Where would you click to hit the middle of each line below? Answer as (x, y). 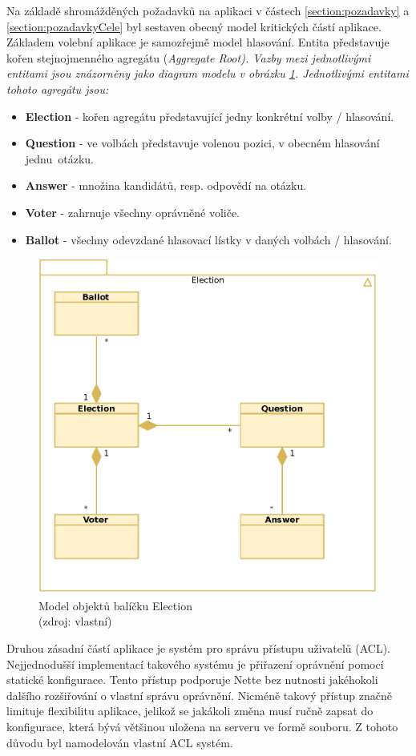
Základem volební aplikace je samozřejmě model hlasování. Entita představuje (198, 42)
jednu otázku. (59, 158)
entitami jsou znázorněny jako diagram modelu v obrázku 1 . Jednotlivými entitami (208, 73)
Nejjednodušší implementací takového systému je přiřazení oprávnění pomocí (195, 664)
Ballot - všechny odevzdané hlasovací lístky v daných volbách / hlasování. (208, 239)
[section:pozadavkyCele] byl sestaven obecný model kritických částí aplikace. (194, 26)
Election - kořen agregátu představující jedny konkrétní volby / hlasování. (210, 116)
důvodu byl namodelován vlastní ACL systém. (120, 742)
